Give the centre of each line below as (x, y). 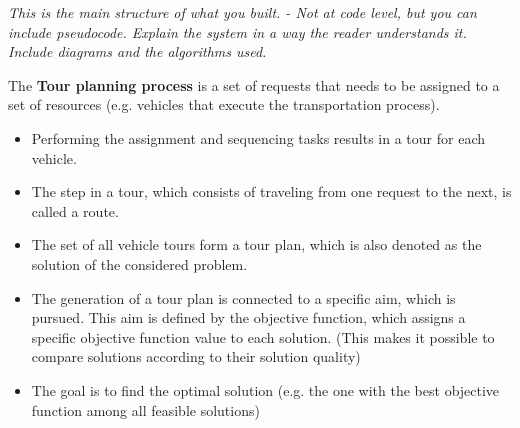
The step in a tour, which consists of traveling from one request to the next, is (271, 191)
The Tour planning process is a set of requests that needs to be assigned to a (254, 84)
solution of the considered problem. (139, 263)
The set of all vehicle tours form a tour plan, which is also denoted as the (256, 244)
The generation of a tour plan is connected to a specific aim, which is (243, 297)
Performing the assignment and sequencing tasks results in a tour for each (258, 137)
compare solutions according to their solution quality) (196, 356)
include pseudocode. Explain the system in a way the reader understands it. (237, 31)
